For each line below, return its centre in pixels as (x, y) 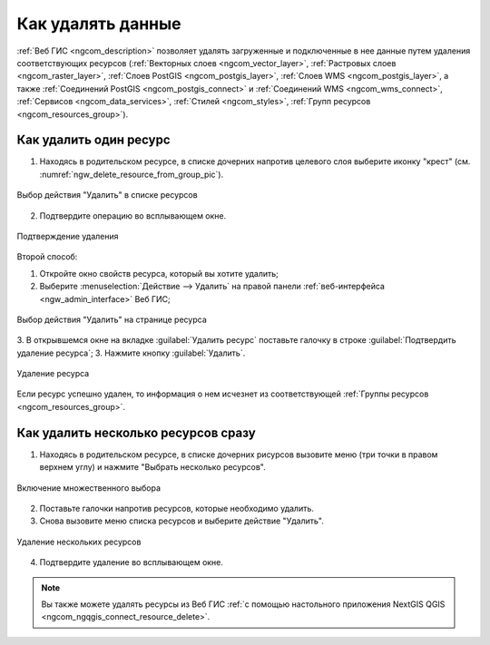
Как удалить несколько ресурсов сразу (136, 432)
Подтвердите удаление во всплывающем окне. (132, 562)
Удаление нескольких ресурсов (79, 542)
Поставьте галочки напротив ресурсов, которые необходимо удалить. (177, 508)
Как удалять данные (99, 24)
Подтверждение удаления (68, 236)
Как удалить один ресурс (94, 140)
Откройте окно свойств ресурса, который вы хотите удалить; (159, 273)
